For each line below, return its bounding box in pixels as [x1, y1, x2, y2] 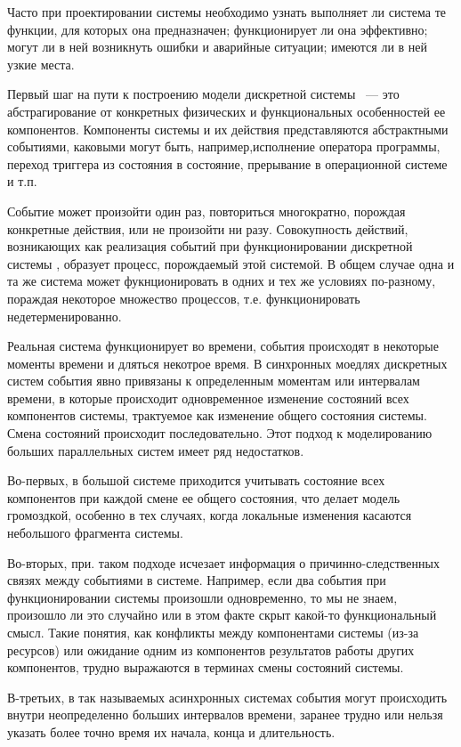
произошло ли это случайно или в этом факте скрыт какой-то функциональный [7, 605, 437, 624]
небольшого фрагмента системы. [7, 524, 183, 542]
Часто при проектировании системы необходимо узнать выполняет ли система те [7, 3, 446, 20]
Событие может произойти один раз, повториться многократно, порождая [7, 201, 406, 220]
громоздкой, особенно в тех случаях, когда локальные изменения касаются [7, 506, 412, 524]
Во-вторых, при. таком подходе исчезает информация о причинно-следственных [7, 553, 440, 572]
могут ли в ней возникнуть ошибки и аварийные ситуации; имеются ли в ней [7, 37, 428, 56]
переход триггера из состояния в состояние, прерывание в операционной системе [7, 154, 448, 173]
